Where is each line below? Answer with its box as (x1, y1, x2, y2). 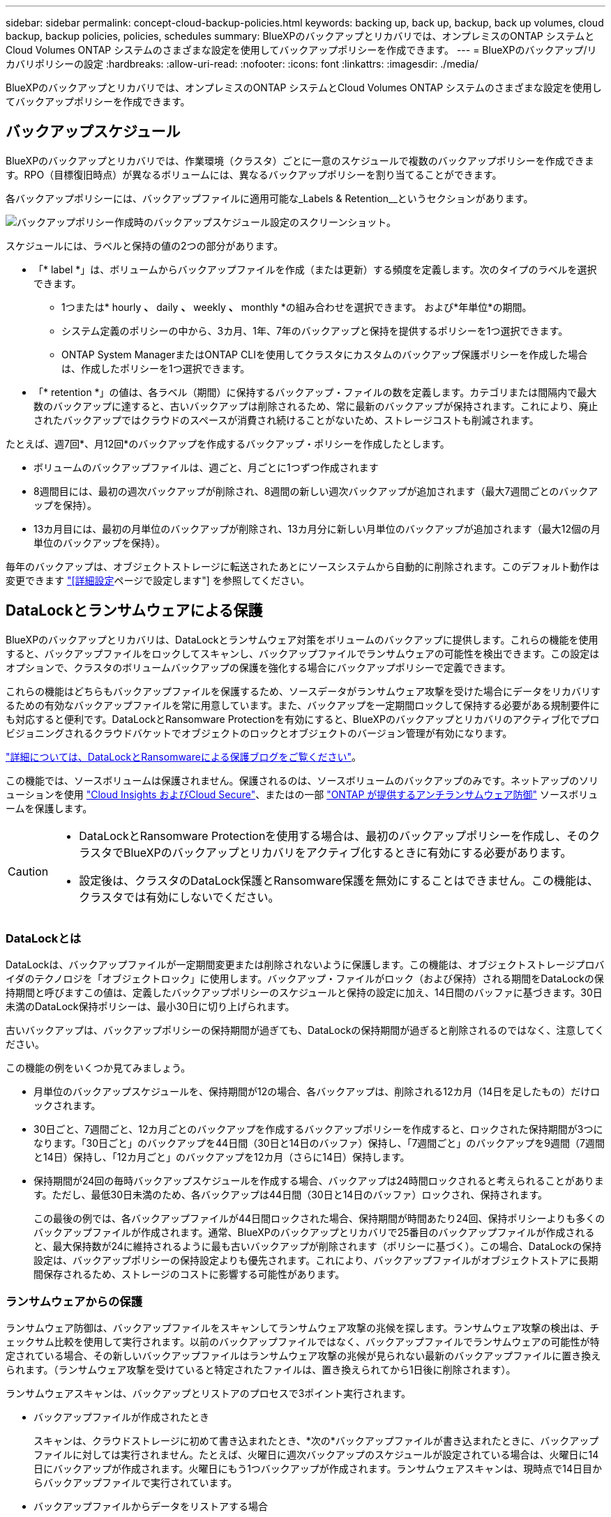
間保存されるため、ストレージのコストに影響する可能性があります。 (33, 1268, 345, 1281)
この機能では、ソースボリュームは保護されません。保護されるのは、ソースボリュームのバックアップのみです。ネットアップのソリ (6, 774, 598, 786)
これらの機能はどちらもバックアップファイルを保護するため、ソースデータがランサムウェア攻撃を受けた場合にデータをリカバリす (6, 685, 601, 697)
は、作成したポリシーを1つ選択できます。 (61, 362, 250, 374)
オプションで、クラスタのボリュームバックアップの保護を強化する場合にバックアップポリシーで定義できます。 (6, 661, 511, 673)
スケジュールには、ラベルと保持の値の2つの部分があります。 (6, 239, 284, 252)
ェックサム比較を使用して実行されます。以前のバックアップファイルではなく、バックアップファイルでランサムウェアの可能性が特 (6, 1336, 600, 1348)
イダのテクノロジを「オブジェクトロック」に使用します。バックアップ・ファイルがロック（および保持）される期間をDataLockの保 (6, 973, 604, 985)
